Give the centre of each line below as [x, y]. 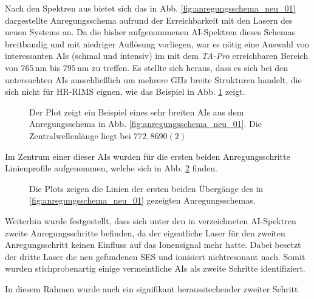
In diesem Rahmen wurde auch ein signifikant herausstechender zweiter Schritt [152, 288]
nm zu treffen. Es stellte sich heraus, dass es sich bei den [183, 67]
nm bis [48, 67]
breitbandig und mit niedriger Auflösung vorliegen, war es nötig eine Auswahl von [157, 43]
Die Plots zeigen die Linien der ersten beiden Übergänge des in [146, 188]
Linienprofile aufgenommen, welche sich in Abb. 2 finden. [111, 168]
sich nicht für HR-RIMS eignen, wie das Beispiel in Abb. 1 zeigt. [125, 91]
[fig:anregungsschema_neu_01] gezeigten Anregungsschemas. [142, 200]
